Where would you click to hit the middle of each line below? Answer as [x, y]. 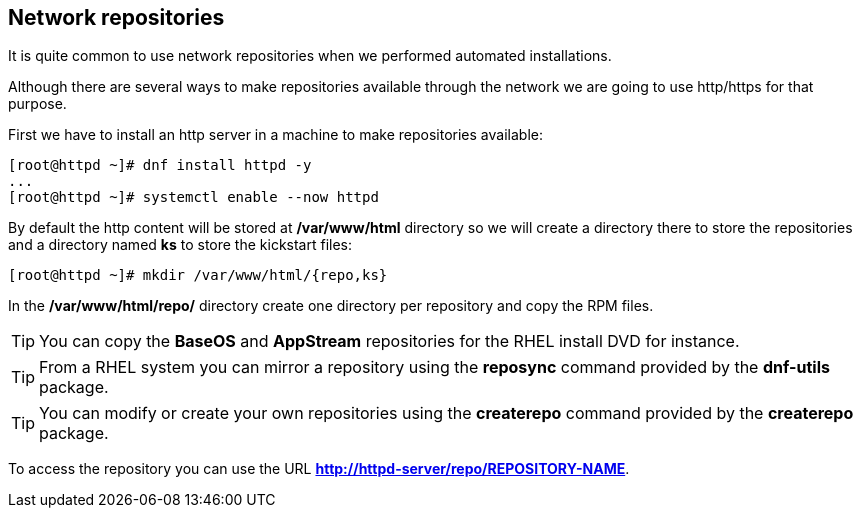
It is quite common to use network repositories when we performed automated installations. [310, 56]
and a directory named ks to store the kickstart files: [180, 245]
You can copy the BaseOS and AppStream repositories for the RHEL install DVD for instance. [389, 341]
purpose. [37, 104]
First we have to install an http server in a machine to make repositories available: [275, 135]
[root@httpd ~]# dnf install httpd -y [160, 165]
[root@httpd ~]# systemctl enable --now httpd [193, 197]
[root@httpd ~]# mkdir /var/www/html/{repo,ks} [198, 275]
